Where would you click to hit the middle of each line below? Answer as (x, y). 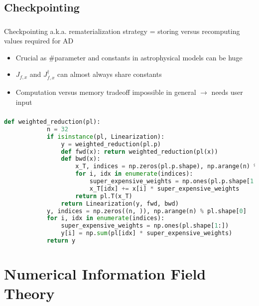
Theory (29, 293)
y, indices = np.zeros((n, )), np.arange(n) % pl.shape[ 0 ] (146, 211)
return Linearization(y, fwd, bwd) (120, 203)
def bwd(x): (81, 159)
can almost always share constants (110, 74)
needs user (227, 92)
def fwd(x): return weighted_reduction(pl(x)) (139, 152)
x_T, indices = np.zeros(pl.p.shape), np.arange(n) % (166, 166)
